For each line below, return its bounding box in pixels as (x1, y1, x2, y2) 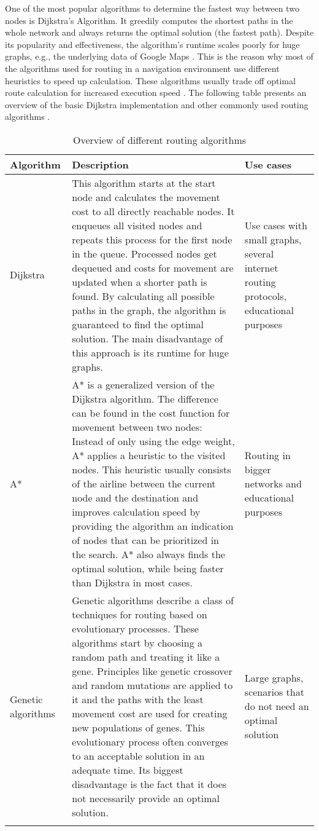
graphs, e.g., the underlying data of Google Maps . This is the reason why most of (5, 50, 313, 63)
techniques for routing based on (72, 607, 207, 621)
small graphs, (244, 232, 302, 246)
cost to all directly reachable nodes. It (72, 203, 235, 218)
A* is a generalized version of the (72, 377, 215, 392)
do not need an (244, 699, 309, 714)
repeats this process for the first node (72, 232, 233, 246)
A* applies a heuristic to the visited (72, 447, 226, 462)
